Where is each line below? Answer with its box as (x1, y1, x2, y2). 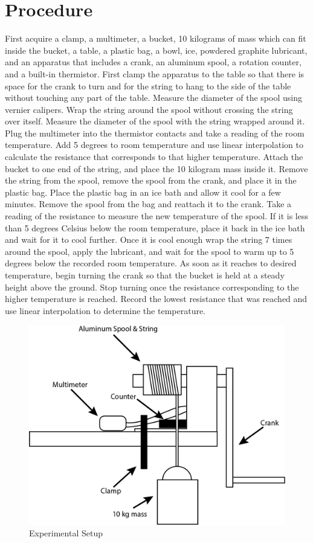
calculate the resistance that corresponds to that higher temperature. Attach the (5, 150, 303, 163)
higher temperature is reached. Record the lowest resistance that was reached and (5, 292, 308, 305)
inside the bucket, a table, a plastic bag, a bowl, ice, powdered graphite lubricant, (5, 43, 308, 56)
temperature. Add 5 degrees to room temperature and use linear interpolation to (5, 138, 303, 151)
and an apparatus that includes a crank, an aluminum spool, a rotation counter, (5, 56, 302, 68)
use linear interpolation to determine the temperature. (5, 304, 206, 316)
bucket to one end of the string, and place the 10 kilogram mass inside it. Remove (5, 162, 308, 175)
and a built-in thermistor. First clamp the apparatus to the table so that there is (5, 67, 305, 80)
